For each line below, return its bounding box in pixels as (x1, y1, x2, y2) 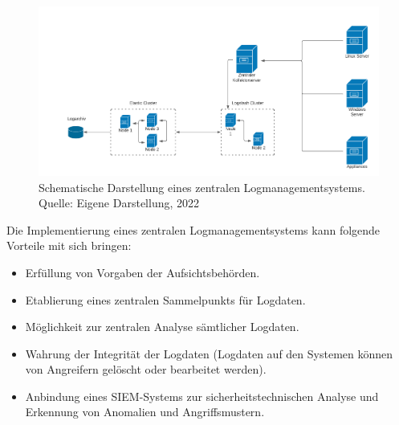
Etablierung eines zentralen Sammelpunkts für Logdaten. (25, 291, 306, 308)
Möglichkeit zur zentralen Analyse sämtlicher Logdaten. (25, 318, 299, 335)
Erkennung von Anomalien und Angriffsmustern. (25, 403, 265, 420)
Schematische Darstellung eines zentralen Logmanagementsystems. (39, 178, 365, 195)
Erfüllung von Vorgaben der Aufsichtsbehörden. (25, 264, 260, 280)
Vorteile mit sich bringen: (6, 237, 132, 254)
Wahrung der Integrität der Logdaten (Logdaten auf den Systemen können (25, 345, 393, 362)
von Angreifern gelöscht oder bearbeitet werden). (25, 361, 267, 378)
